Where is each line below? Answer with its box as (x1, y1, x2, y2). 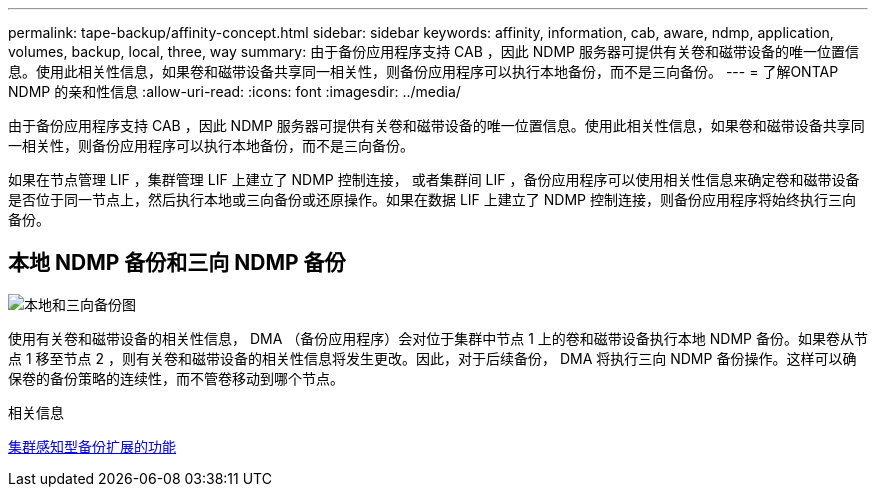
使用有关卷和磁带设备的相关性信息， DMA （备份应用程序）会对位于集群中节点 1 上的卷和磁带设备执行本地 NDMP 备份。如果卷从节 (8, 329, 868, 347)
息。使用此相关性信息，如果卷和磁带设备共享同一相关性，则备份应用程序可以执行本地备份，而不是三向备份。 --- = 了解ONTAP (8, 63, 839, 80)
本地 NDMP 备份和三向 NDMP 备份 (8, 250, 346, 276)
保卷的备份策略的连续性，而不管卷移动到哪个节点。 (8, 369, 344, 387)
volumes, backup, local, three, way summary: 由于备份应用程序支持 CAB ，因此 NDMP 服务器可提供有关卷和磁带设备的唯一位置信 (8, 43, 859, 60)
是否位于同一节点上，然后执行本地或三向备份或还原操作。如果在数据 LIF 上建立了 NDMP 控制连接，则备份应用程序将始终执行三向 (8, 191, 856, 208)
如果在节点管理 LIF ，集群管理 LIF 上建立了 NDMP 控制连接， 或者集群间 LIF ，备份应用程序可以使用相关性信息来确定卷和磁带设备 (8, 171, 860, 188)
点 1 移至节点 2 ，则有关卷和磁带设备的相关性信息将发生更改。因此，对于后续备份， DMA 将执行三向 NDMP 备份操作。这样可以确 (8, 349, 857, 367)
